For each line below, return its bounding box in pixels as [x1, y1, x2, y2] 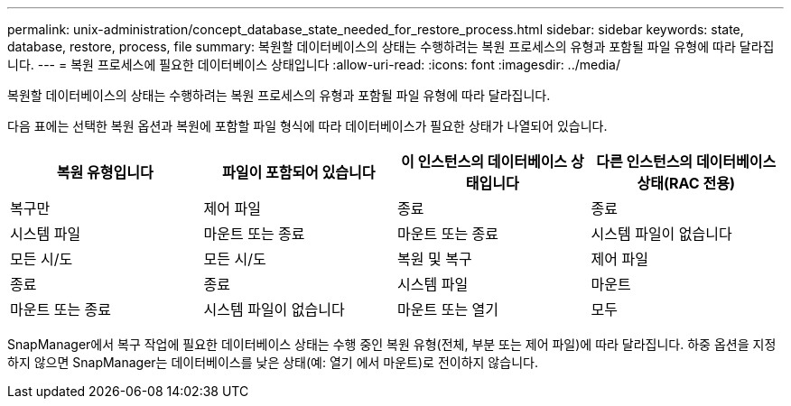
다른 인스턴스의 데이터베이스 [596, 152, 777, 171]
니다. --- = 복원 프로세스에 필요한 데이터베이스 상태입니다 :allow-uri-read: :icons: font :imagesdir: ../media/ [7, 57, 621, 72]
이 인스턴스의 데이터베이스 [400, 152, 568, 171]
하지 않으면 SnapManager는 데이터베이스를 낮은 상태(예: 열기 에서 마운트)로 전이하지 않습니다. [7, 355, 538, 370]
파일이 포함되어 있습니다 [222, 163, 376, 181]
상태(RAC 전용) [637, 174, 735, 192]
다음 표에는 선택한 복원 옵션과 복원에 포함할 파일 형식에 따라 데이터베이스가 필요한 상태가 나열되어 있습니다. [7, 118, 608, 134]
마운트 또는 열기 [397, 300, 499, 318]
